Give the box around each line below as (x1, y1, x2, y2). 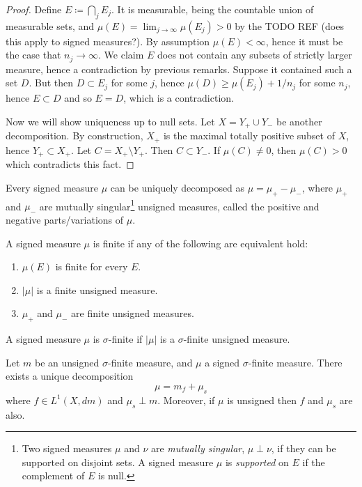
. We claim (98, 47, 144, 62)
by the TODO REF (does (235, 18, 344, 33)
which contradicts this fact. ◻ (6, 157, 134, 171)
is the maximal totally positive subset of (163, 128, 335, 143)
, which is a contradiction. (123, 91, 234, 105)
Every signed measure (6, 180, 99, 194)
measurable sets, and (6, 18, 95, 33)
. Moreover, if (157, 392, 215, 407)
